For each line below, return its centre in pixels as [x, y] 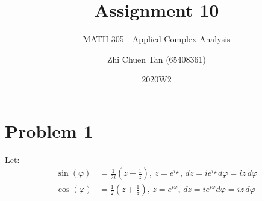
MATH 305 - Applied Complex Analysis [157, 39]
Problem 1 [49, 130]
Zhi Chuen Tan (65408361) [157, 59]
